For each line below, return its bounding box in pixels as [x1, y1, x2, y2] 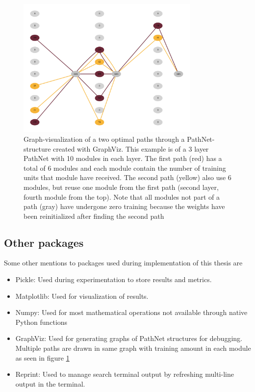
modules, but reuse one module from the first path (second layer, [24, 182, 219, 192]
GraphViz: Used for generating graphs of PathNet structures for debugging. [15, 333, 242, 343]
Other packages [4, 235, 84, 250]
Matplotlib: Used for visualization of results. [15, 290, 149, 301]
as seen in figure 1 [15, 352, 70, 363]
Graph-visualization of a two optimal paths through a [24, 133, 185, 144]
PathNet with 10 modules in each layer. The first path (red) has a [24, 153, 222, 163]
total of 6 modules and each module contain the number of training [24, 162, 226, 173]
